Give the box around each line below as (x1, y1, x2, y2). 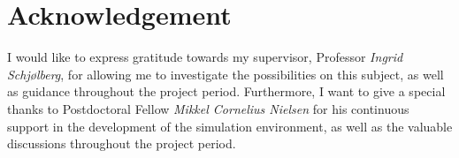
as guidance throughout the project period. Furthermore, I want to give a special (7, 82, 446, 101)
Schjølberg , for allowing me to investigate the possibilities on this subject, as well (7, 64, 444, 83)
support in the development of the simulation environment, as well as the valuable (7, 117, 453, 135)
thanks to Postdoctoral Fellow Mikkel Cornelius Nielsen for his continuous (7, 99, 409, 117)
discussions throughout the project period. (7, 134, 236, 153)
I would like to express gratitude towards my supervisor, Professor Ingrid (7, 48, 403, 66)
